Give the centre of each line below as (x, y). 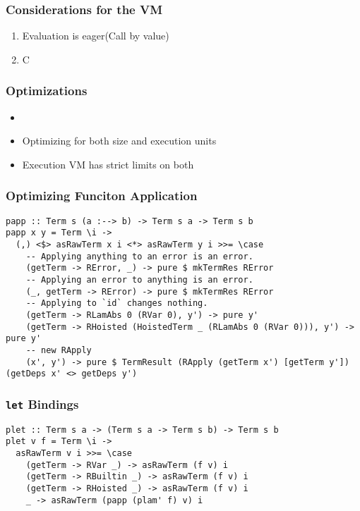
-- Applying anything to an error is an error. (139, 256)
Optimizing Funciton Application (102, 196)
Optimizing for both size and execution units (119, 141)
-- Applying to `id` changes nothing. (117, 303)
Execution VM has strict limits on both (108, 164)
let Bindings (42, 404)
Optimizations (47, 91)
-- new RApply (59, 350)
